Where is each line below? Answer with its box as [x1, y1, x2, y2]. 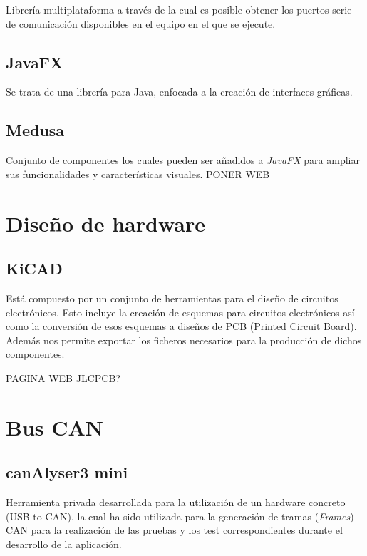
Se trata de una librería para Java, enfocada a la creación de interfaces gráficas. [6, 84, 353, 99]
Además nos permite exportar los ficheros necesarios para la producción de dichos [6, 332, 362, 347]
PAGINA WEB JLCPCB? [6, 370, 120, 385]
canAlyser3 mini [6, 461, 128, 483]
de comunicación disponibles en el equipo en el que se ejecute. [6, 16, 276, 31]
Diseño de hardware [6, 208, 205, 237]
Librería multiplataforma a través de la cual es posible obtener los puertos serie [6, 2, 352, 16]
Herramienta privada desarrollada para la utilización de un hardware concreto [6, 495, 346, 510]
